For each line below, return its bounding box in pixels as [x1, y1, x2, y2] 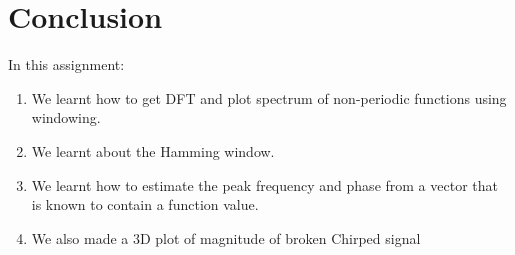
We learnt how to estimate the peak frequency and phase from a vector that [31, 174, 498, 195]
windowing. [31, 107, 101, 128]
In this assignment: [8, 54, 125, 75]
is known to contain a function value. [31, 194, 259, 215]
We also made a [31, 227, 129, 248]
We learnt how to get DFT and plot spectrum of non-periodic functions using [31, 87, 507, 108]
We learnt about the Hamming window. [31, 140, 275, 161]
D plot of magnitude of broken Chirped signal [139, 227, 421, 248]
